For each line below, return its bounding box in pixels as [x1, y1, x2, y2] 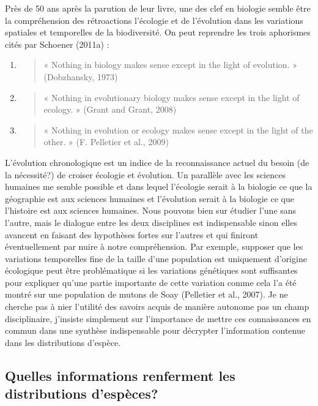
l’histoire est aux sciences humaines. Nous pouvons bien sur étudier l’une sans [5, 204, 297, 217]
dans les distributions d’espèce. [5, 336, 121, 348]
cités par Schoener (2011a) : [5, 37, 109, 50]
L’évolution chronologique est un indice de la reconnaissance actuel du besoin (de [5, 156, 309, 168]
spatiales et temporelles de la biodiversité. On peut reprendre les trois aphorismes [5, 26, 311, 39]
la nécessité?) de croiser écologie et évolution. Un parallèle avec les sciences [5, 168, 286, 181]
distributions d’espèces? [5, 384, 158, 403]
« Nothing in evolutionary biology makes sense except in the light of [43, 91, 300, 103]
